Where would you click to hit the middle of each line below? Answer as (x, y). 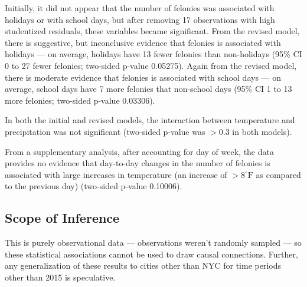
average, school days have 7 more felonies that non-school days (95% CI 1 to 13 (148, 89)
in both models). (262, 131)
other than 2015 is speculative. (60, 277)
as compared (278, 174)
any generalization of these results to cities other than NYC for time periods (143, 265)
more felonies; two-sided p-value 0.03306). (80, 100)
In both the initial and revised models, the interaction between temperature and (150, 120)
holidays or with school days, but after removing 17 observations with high (140, 19)
